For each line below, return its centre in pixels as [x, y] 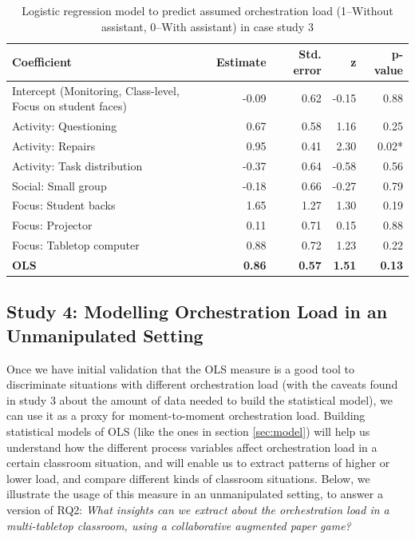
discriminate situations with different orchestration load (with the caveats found [202, 384]
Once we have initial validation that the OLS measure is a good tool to [180, 368]
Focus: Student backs [64, 205]
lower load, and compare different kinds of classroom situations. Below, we [188, 478]
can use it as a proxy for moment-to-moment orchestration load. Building [186, 415]
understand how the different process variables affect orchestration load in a [192, 447]
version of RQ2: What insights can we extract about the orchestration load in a [198, 509]
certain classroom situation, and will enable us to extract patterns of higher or [198, 463]
